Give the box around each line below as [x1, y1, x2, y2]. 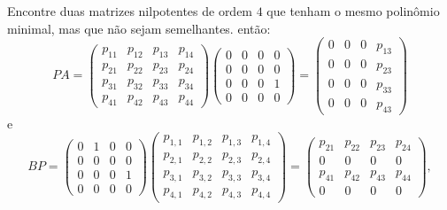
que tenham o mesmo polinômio [266, 2, 440, 19]
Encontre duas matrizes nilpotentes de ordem [7, 2, 253, 19]
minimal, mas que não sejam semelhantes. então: [7, 19, 271, 37]
